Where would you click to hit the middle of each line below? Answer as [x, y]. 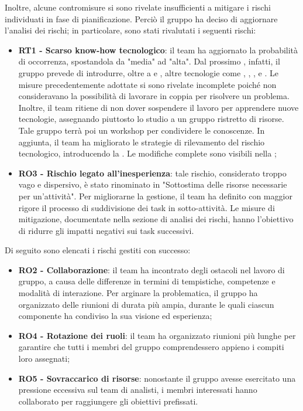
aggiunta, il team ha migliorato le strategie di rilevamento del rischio [142, 142]
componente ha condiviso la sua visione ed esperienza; [115, 316]
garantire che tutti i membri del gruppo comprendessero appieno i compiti [151, 347]
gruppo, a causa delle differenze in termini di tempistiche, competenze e [147, 281]
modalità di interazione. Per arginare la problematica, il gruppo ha [138, 293]
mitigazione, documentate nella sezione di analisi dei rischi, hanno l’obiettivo [156, 219]
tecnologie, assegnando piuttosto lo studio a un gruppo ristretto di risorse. [151, 119]
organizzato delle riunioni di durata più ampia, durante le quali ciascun [146, 304]
